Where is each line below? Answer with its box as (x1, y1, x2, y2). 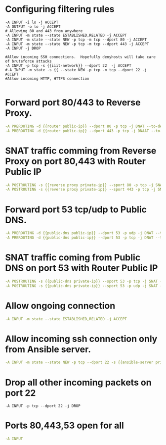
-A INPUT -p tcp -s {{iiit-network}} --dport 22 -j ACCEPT (5, 63, 132, 68)
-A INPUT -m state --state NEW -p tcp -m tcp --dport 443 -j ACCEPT (5, 41, 149, 47)
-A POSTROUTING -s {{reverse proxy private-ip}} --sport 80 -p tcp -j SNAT (5, 182, 165, 188)
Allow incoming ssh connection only (5, 333, 158, 345)
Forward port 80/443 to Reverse (5, 97, 141, 108)
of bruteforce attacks (5, 58, 52, 64)
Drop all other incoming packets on (5, 377, 152, 388)
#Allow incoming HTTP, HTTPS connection (5, 76, 90, 81)
